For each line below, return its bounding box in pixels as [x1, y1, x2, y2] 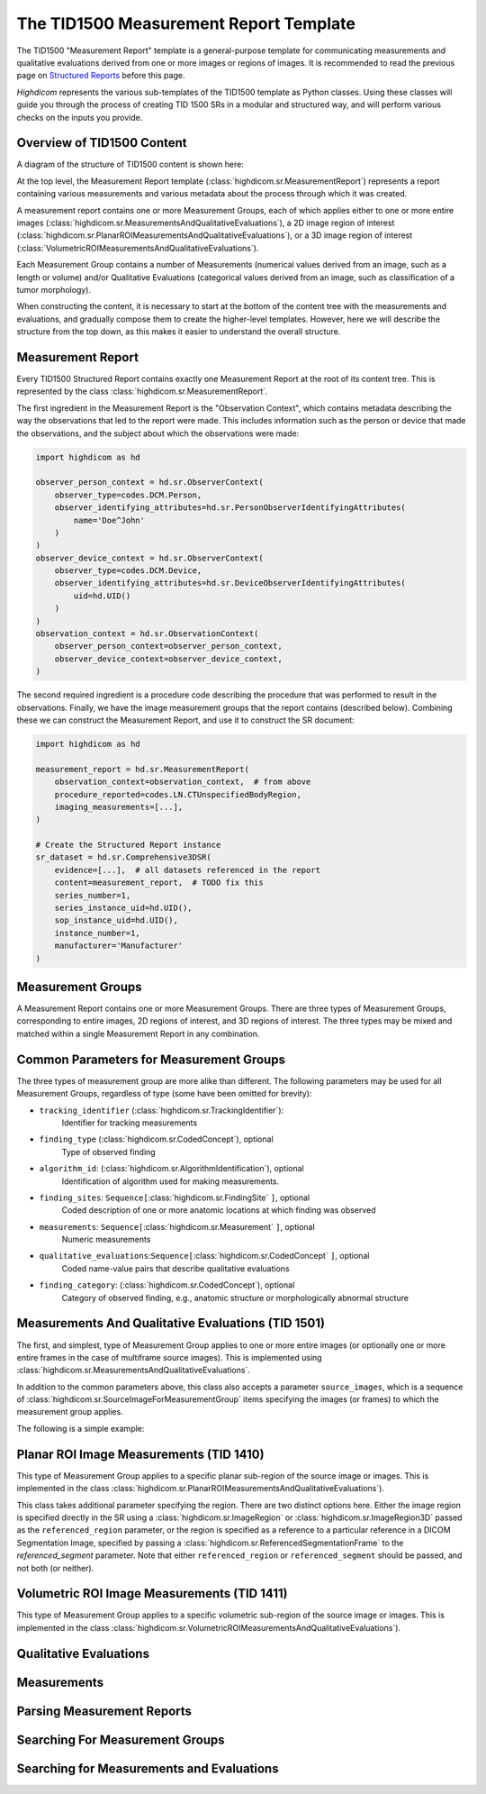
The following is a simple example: [16, 1423, 145, 1434]
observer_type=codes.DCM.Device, [54, 566, 202, 576]
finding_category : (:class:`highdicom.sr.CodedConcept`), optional [39, 1279, 295, 1290]
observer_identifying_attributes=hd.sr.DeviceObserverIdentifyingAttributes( [54, 578, 407, 588]
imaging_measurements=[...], [54, 802, 184, 812]
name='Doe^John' [73, 515, 146, 525]
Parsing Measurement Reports [16, 1703, 193, 1718]
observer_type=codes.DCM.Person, [54, 489, 202, 500]
